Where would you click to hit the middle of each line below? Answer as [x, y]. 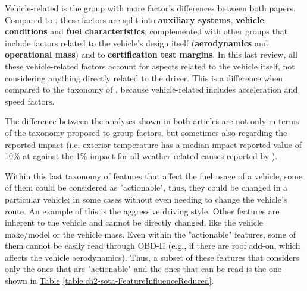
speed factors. [30, 101]
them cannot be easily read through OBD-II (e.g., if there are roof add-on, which [153, 246]
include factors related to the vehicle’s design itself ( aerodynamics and [137, 42]
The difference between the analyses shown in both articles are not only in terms [152, 121]
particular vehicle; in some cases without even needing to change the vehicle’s [146, 199]
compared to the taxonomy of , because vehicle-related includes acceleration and [151, 89]
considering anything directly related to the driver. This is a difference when [144, 78]
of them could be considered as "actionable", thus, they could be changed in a [146, 187]
